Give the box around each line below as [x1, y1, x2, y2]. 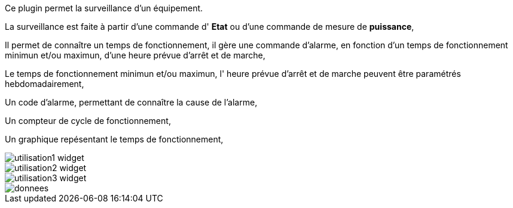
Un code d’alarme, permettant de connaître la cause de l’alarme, [5, 97, 258, 107]
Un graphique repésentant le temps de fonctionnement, [5, 134, 224, 144]
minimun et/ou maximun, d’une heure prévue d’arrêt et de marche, [5, 50, 265, 60]
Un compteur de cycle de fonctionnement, [5, 116, 171, 126]
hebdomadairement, [5, 79, 84, 89]
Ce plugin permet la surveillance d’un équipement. [5, 3, 203, 13]
